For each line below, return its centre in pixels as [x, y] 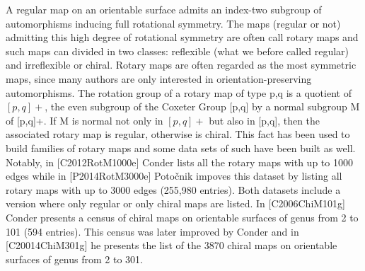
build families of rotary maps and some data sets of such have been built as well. [181, 148]
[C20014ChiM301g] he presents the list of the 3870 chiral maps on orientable [172, 245]
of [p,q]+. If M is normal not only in [85, 120]
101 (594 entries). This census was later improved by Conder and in [152, 231]
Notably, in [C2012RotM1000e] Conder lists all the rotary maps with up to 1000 [179, 162]
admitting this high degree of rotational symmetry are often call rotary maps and [182, 37]
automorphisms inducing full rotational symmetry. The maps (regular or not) [173, 23]
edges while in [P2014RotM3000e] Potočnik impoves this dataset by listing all [174, 176]
